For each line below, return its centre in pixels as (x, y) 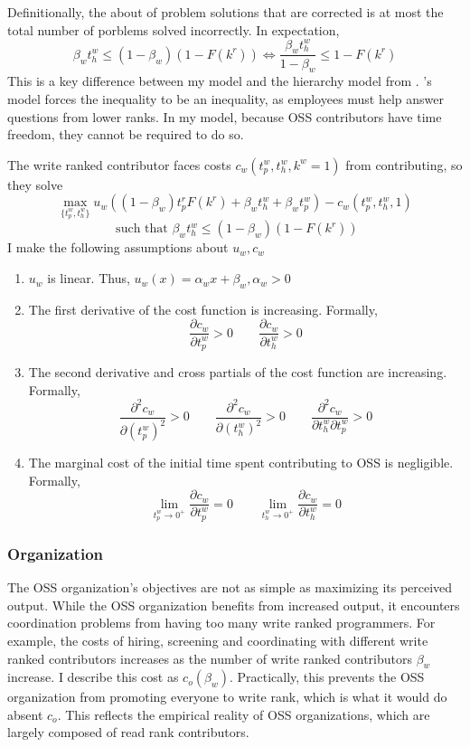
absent (25, 714)
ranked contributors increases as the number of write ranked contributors (210, 658)
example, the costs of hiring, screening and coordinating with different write (218, 640)
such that (142, 229)
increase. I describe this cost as (93, 677)
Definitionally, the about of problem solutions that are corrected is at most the (226, 12)
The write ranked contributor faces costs (119, 164)
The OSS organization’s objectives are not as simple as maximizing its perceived (230, 587)
